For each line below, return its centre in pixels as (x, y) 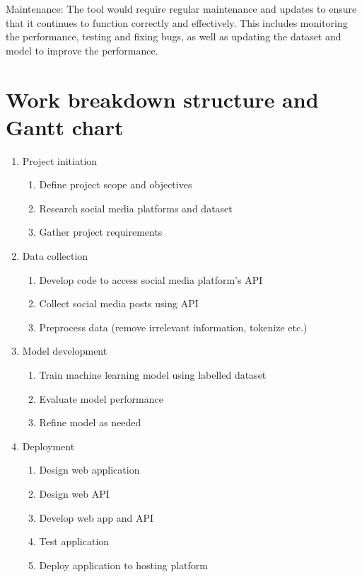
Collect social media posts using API (119, 303)
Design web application (89, 470)
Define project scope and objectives (116, 184)
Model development (65, 351)
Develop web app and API (96, 517)
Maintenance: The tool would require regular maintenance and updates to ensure (181, 8)
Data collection (55, 256)
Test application (74, 541)
